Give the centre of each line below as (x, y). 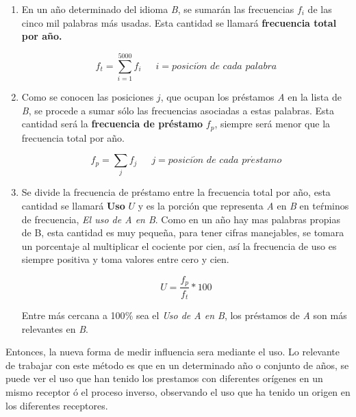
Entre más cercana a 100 (73, 315)
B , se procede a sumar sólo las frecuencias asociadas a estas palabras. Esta (178, 110)
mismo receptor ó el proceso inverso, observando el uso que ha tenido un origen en (178, 391)
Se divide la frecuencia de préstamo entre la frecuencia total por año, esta (176, 192)
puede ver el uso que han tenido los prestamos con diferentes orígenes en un (164, 378)
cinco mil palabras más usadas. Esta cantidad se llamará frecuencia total (179, 22)
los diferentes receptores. (57, 405)
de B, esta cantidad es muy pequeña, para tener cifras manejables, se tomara (183, 232)
